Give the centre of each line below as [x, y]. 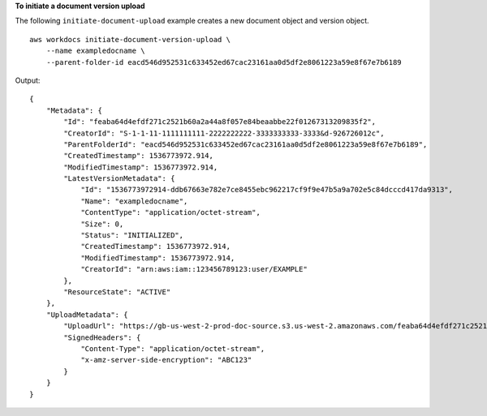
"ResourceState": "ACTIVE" [117, 292]
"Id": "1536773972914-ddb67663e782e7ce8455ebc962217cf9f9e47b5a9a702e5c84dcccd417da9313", [267, 190]
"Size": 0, [102, 224]
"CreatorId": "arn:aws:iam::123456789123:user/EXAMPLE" [194, 269]
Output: [28, 80]
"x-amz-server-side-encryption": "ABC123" [166, 360]
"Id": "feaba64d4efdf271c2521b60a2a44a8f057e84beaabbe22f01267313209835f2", [220, 122]
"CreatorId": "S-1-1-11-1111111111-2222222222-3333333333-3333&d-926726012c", [224, 133]
